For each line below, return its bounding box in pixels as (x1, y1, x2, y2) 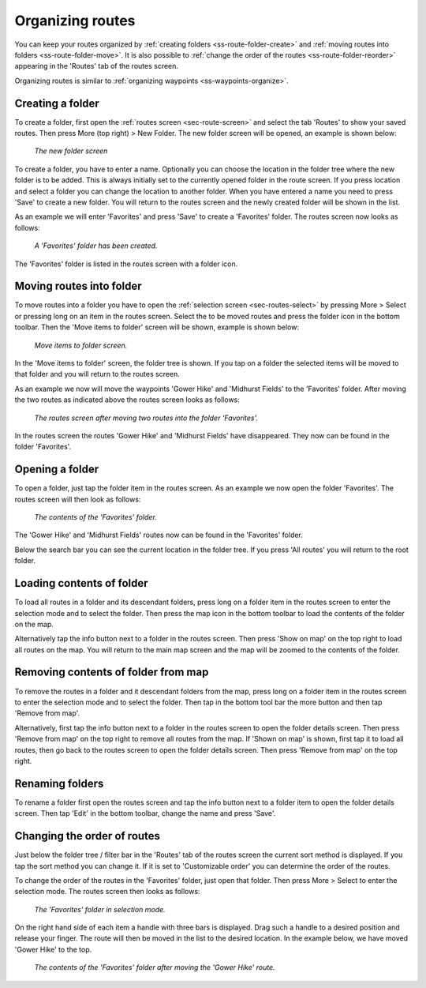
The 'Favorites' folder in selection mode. (34, 904, 166, 914)
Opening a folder (14, 463, 99, 476)
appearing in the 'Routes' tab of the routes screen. (14, 62, 179, 71)
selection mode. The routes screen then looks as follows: (14, 887, 200, 896)
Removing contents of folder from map (14, 666, 209, 679)
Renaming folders (14, 776, 104, 790)
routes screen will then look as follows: (14, 494, 141, 504)
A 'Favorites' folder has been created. (34, 241, 158, 250)
